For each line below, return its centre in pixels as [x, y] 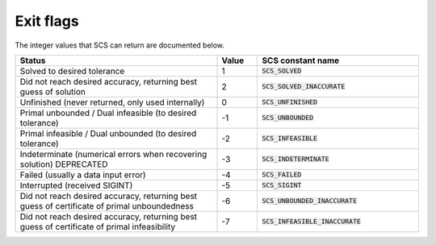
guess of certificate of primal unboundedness [107, 206]
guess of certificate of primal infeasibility [98, 226]
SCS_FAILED [282, 174]
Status [33, 60]
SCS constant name [301, 60]
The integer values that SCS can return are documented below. [120, 45]
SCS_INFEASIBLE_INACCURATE [311, 222]
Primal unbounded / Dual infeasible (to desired [108, 113]
